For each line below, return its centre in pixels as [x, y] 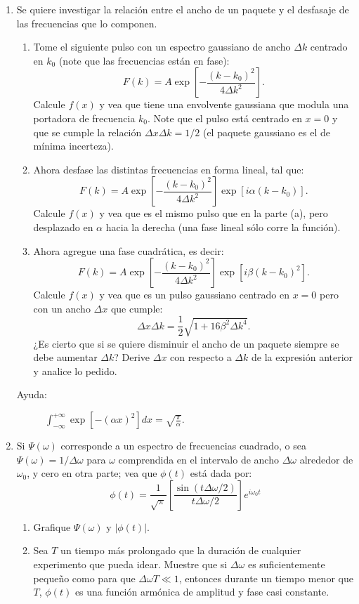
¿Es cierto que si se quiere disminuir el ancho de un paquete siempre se [186, 343]
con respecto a [201, 357]
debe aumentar [65, 357]
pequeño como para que [84, 578]
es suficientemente [286, 564]
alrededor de [326, 459]
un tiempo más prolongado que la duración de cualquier [181, 550]
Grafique [52, 526]
